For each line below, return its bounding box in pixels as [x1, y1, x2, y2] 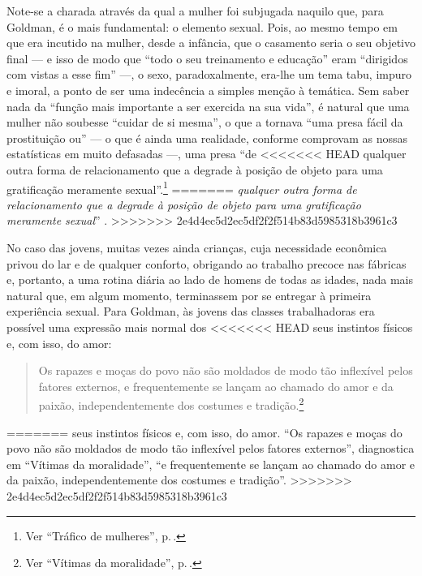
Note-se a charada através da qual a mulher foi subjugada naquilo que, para [6, 2, 384, 19]
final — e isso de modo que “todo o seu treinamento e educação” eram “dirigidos [6, 49, 408, 67]
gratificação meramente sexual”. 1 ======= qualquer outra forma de [6, 178, 357, 197]
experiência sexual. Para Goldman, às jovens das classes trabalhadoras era [6, 303, 375, 320]
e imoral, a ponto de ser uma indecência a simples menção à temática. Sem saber [6, 81, 410, 98]
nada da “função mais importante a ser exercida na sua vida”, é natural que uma [6, 97, 410, 114]
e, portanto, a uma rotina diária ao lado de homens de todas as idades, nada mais [6, 271, 414, 288]
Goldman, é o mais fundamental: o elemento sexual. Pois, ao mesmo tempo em [6, 18, 398, 35]
